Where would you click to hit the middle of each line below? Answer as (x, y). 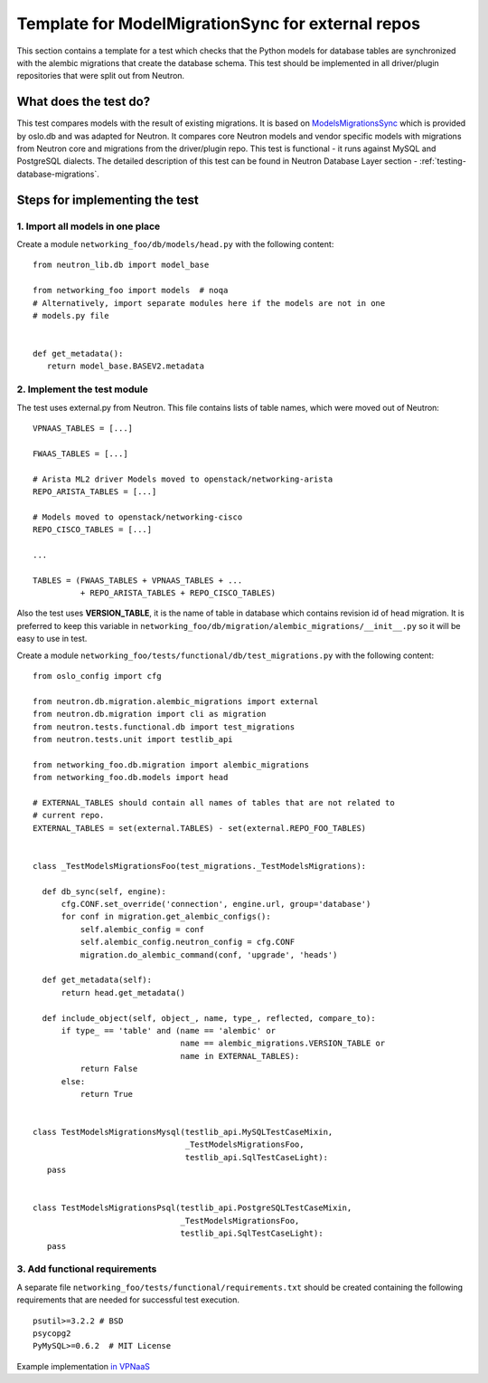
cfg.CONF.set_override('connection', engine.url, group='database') (216, 904)
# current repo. (69, 815)
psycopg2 (52, 1333)
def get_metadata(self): (97, 980)
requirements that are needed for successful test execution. (128, 1300)
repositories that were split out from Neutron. (101, 76)
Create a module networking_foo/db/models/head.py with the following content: (175, 243)
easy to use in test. (52, 639)
